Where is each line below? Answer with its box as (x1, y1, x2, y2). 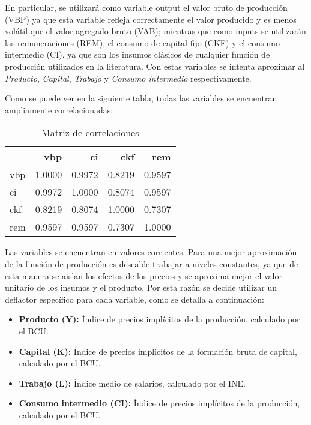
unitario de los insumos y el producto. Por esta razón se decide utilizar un (5, 281, 277, 294)
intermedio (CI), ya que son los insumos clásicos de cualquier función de (5, 48, 270, 61)
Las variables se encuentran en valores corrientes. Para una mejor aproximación (5, 246, 297, 258)
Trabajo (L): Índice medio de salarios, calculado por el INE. (19, 376, 246, 389)
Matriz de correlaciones (41, 125, 139, 140)
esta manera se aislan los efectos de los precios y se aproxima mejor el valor (5, 269, 282, 282)
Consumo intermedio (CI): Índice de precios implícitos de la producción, (19, 397, 300, 409)
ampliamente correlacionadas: (5, 103, 113, 116)
